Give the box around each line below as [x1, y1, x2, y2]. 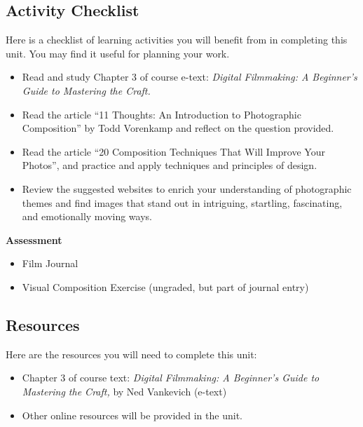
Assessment [6, 232, 62, 247]
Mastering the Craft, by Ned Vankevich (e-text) [22, 384, 227, 398]
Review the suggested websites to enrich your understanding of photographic [22, 181, 352, 196]
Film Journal [22, 256, 78, 271]
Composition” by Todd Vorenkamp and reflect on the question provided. [22, 121, 334, 135]
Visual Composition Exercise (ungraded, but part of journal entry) [22, 279, 309, 294]
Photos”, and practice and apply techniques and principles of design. [22, 158, 317, 172]
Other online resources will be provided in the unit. [22, 407, 242, 422]
